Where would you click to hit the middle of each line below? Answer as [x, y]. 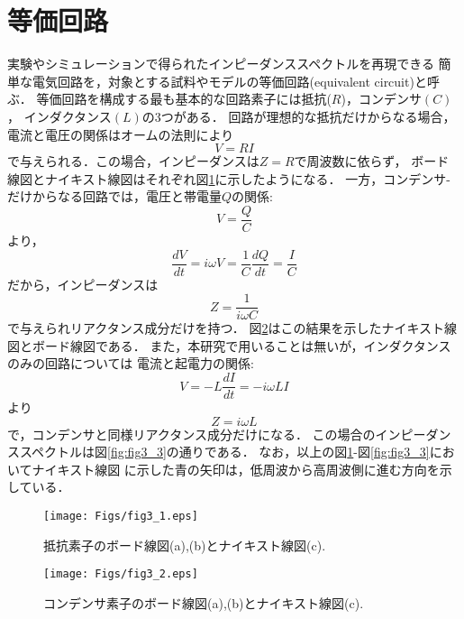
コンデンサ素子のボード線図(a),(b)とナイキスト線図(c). [204, 602]
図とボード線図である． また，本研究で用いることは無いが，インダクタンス [229, 345]
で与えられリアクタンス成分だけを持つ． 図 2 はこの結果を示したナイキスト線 [232, 328]
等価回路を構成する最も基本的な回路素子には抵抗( [184, 99]
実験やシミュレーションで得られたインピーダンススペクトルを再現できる [221, 64]
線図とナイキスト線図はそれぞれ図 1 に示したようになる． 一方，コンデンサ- [229, 178]
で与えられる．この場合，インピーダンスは [133, 161]
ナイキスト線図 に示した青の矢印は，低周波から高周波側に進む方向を [236, 469]
